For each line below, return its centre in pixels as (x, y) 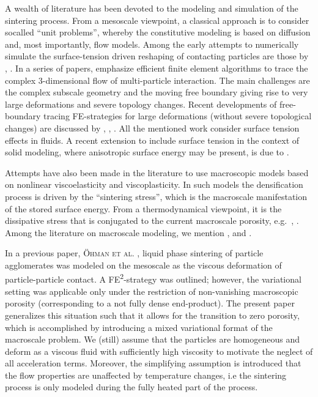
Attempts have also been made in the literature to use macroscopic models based (157, 172)
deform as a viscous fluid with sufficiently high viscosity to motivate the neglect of (159, 351)
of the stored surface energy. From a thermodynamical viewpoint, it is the (143, 208)
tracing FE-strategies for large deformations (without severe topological (178, 116)
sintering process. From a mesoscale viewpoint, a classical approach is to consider (157, 20)
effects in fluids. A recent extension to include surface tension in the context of (152, 140)
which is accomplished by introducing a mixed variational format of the (139, 327)
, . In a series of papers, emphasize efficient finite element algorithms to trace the (157, 68)
